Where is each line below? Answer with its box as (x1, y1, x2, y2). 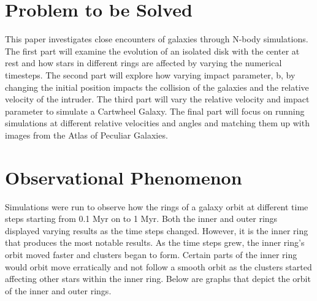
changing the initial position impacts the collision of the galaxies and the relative (5, 80, 309, 93)
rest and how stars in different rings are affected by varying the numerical (5, 56, 282, 69)
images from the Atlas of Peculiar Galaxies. (5, 128, 168, 141)
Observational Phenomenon (5, 164, 242, 189)
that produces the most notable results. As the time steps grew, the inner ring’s (5, 236, 305, 249)
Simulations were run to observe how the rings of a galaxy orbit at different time (5, 200, 308, 213)
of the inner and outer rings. (5, 284, 112, 297)
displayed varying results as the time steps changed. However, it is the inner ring (5, 224, 308, 237)
